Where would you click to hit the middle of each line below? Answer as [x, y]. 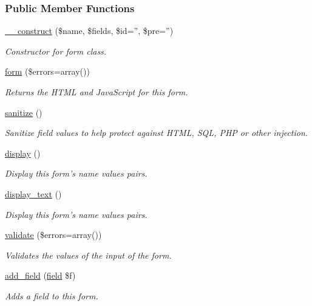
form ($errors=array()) [47, 71]
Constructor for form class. [56, 51]
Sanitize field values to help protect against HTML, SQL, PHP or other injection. [157, 133]
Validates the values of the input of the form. [88, 255]
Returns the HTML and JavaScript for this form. [97, 92]
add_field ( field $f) [40, 275]
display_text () [33, 193]
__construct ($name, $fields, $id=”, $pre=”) [89, 31]
